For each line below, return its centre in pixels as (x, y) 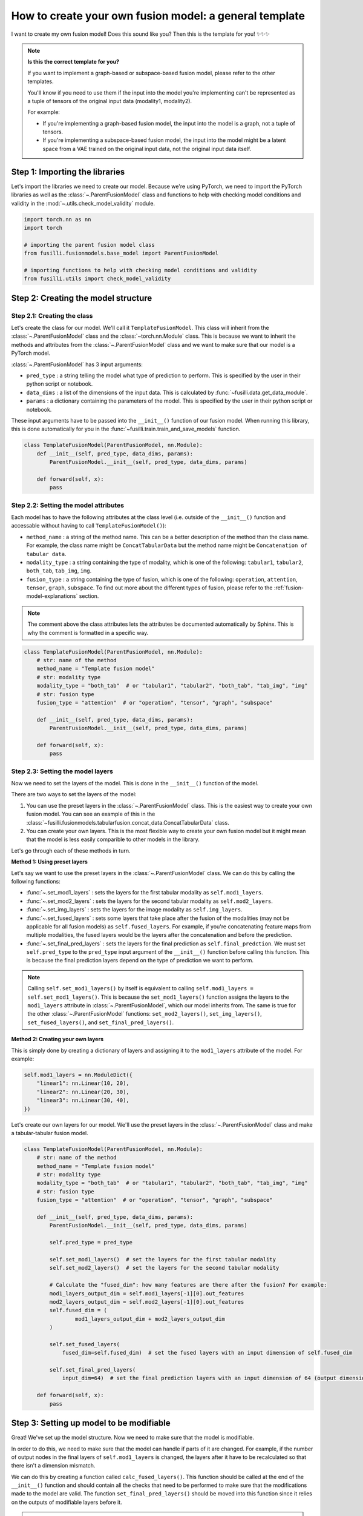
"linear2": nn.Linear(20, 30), (83, 1092)
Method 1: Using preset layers (49, 862)
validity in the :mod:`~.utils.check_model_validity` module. (83, 203)
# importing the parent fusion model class (90, 245)
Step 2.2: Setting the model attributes (67, 505)
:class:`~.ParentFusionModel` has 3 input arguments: (77, 364)
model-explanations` (52, 596)
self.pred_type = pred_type (91, 1243)
